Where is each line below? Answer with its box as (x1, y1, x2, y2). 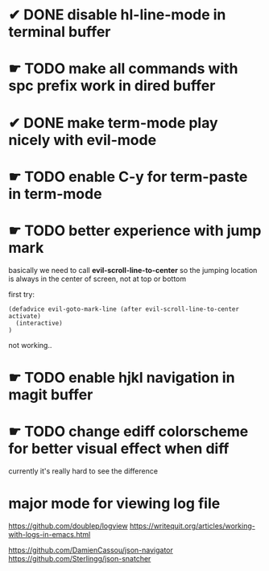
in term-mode (8, 184, 102, 203)
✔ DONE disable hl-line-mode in (8, 6, 226, 24)
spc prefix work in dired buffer (8, 77, 216, 95)
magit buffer (8, 385, 93, 403)
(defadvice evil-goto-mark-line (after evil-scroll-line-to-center (8, 304, 240, 313)
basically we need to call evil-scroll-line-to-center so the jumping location (8, 265, 258, 275)
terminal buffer (8, 23, 111, 41)
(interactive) (15, 319, 63, 327)
